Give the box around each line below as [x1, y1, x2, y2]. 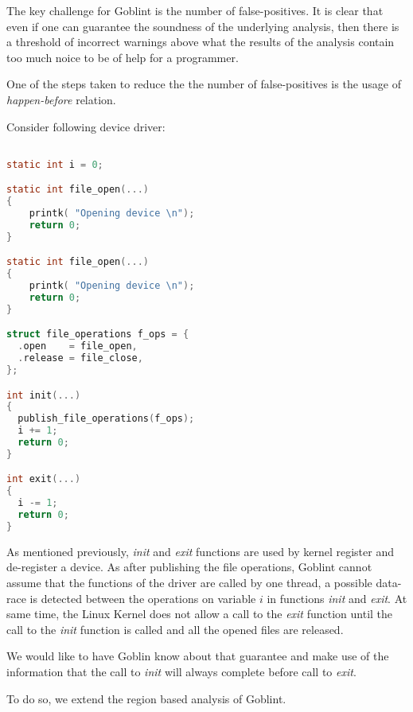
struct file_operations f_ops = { [6, 329, 189, 340]
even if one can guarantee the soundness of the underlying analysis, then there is [6, 18, 399, 34]
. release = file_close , [18, 352, 143, 364]
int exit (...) [6, 473, 81, 485]
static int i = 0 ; [6, 158, 103, 170]
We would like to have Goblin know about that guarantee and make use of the [6, 648, 389, 664]
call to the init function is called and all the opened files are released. [6, 621, 344, 637]
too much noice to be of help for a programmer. [6, 49, 239, 65]
